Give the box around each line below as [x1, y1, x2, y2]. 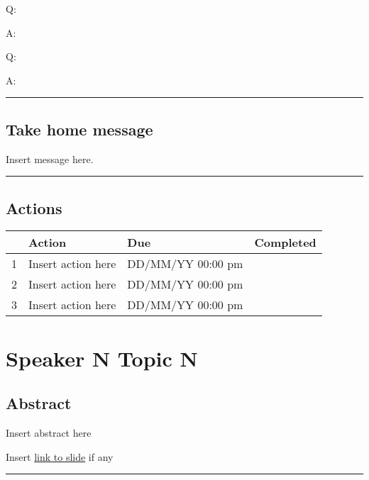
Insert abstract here [6, 425, 92, 440]
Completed [254, 234, 316, 251]
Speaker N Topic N [6, 343, 198, 372]
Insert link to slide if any [6, 449, 114, 464]
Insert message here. [6, 151, 94, 166]
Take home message [6, 118, 153, 140]
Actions [6, 196, 62, 218]
